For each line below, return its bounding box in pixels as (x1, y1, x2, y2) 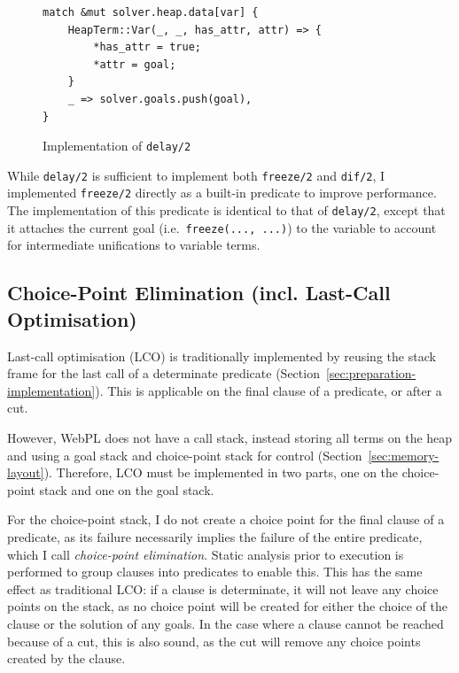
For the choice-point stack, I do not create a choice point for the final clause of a (7, 510, 445, 529)
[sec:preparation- (325, 364, 416, 383)
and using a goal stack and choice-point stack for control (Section (7, 445, 362, 464)
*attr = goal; (93, 58, 176, 71)
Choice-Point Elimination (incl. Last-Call (7, 279, 391, 306)
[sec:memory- (368, 445, 440, 464)
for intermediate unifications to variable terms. (7, 236, 261, 254)
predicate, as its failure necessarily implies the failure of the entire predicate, (7, 527, 423, 545)
